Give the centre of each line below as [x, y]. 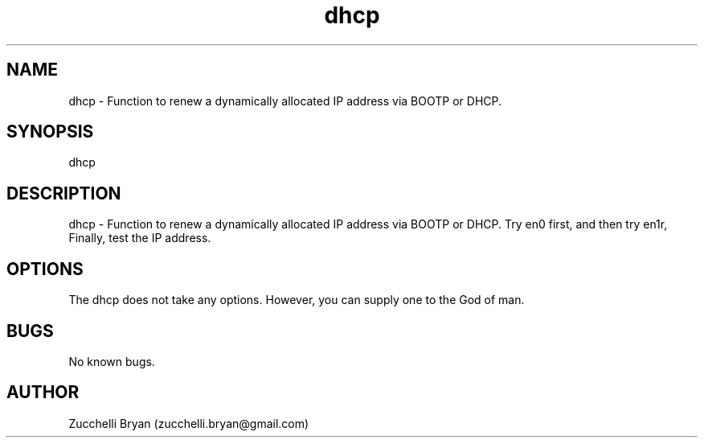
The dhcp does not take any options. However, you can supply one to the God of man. [297, 300]
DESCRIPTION [64, 193]
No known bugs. [112, 361]
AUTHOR [43, 393]
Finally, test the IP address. [140, 238]
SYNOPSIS [50, 132]
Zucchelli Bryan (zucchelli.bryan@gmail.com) [189, 423]
